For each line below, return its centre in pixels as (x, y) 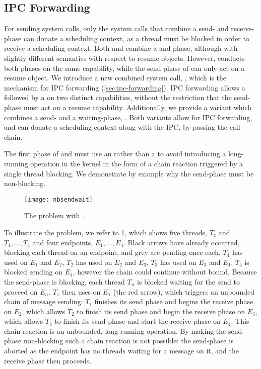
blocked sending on (33, 272)
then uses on (81, 291)
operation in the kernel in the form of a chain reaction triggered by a (137, 163)
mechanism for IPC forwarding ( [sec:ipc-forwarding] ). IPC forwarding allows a (125, 87)
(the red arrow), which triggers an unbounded (184, 291)
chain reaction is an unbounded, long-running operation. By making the (115, 331)
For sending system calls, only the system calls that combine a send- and (116, 28)
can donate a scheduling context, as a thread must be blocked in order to (136, 38)
